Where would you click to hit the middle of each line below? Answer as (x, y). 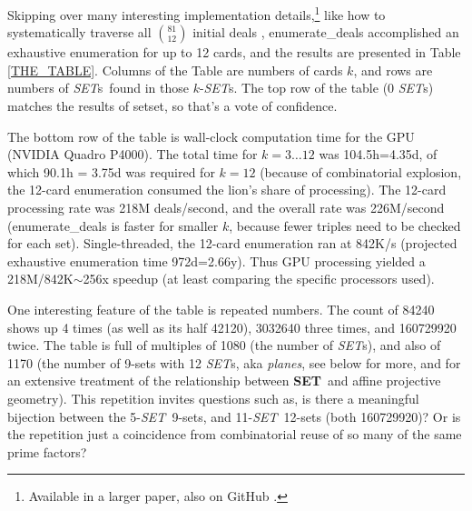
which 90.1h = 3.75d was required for (111, 171)
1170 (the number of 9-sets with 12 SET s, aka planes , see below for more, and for (234, 362)
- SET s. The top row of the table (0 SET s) (316, 88)
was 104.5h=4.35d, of (378, 154)
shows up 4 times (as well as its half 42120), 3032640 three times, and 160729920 (232, 327)
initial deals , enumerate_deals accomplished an (326, 32)
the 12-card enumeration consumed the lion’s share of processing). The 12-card (227, 190)
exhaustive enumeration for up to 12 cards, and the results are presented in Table (234, 52)
